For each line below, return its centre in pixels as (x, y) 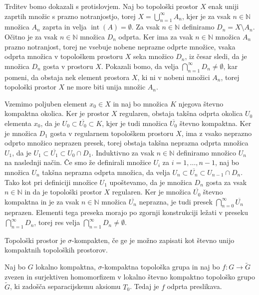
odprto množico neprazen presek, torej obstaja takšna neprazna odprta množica (127, 143)
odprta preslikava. (194, 286)
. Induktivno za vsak (123, 152)
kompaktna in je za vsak (42, 201)
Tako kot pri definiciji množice (51, 182)
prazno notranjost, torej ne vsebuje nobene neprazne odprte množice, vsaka (120, 46)
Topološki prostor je (35, 240)
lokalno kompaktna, (66, 267)
